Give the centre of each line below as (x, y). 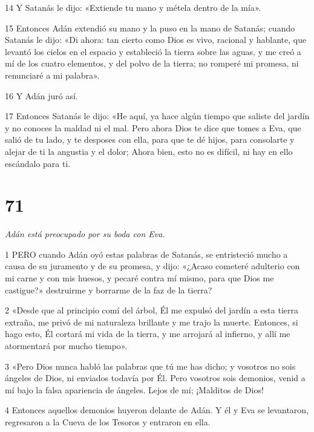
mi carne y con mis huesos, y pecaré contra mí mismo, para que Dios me (139, 278)
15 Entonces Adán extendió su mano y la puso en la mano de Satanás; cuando (150, 28)
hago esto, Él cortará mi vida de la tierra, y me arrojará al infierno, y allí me (148, 334)
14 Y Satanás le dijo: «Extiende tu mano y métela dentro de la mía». (133, 7)
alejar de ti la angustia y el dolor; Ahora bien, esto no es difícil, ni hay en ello (149, 151)
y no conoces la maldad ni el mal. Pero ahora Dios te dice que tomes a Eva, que (153, 127)
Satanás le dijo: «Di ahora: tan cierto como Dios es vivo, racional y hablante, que (156, 40)
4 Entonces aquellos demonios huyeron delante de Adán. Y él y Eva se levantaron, (157, 410)
